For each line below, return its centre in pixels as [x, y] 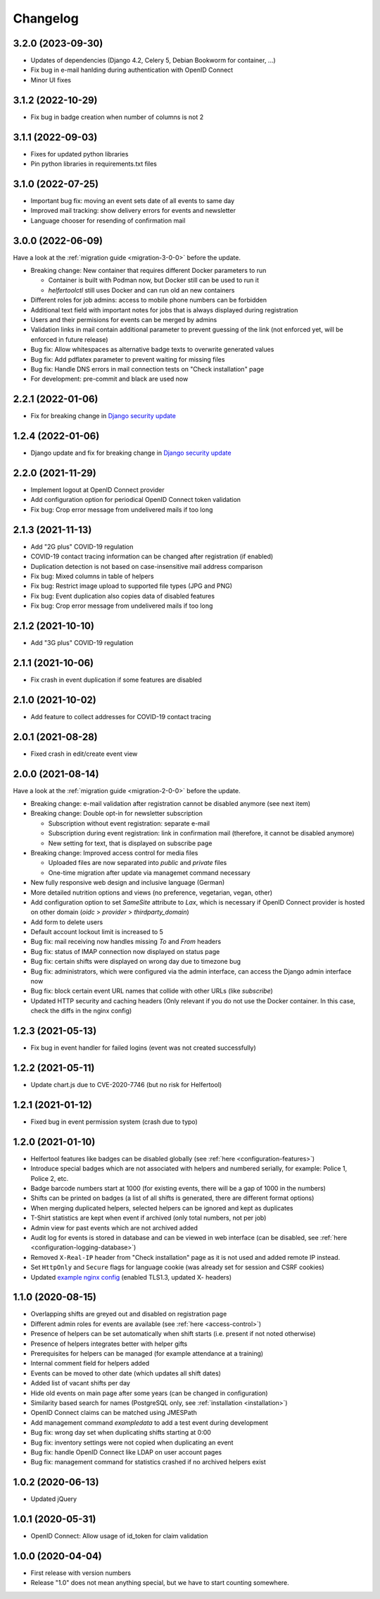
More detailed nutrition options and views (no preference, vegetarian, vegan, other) [152, 893]
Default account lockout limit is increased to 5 [97, 932]
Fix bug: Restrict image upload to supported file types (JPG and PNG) [131, 586]
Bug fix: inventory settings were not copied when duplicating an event [132, 1442]
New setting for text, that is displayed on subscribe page [130, 843]
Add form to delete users [67, 922]
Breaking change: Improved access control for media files [114, 852]
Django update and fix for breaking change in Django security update [131, 453]
